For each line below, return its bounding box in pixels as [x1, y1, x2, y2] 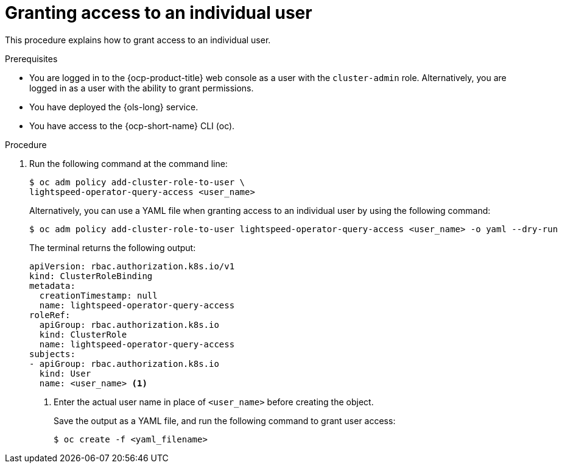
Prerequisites [5, 53, 58, 64]
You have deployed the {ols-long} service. [29, 101, 198, 112]
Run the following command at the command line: [29, 158, 228, 169]
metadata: [29, 280, 76, 291]
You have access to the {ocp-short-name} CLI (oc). [29, 120, 235, 131]
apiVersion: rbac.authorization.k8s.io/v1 [29, 261, 235, 271]
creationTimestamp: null [39, 290, 158, 300]
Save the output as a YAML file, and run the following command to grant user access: [54, 415, 396, 426]
